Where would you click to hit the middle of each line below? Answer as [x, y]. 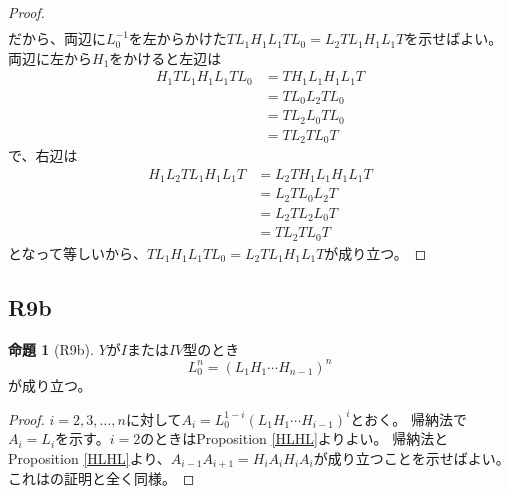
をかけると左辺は [165, 57]
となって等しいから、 [77, 252]
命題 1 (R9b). [51, 348]
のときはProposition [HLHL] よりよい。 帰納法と [294, 438]
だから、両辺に [57, 38]
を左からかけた [177, 38]
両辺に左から [50, 57]
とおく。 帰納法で [409, 418]
